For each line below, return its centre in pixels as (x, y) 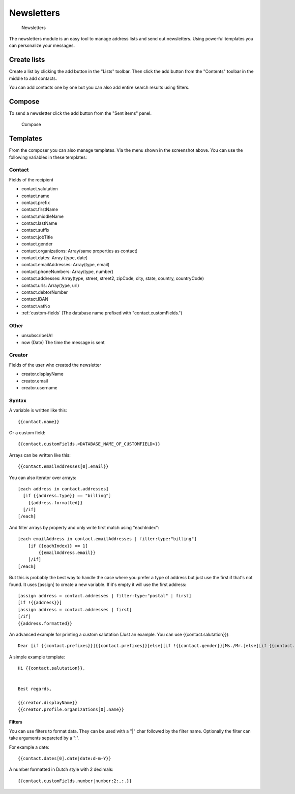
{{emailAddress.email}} (67, 553)
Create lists (27, 60)
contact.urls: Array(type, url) (50, 285)
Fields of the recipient (31, 179)
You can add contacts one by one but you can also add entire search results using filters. (99, 87)
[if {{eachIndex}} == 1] (58, 546)
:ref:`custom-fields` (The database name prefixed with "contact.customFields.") (102, 313)
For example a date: (29, 747)
